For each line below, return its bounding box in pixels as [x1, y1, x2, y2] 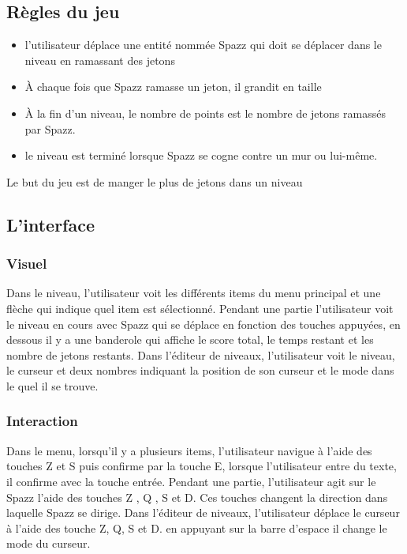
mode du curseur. [6, 535, 91, 552]
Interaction [6, 411, 78, 431]
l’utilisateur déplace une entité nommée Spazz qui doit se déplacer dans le [24, 36, 382, 53]
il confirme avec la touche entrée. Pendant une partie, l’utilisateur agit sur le [6, 473, 376, 489]
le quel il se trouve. [6, 377, 99, 394]
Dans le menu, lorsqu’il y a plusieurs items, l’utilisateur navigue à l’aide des [6, 442, 372, 458]
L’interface [6, 212, 95, 236]
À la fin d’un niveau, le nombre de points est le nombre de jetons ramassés [24, 104, 386, 121]
